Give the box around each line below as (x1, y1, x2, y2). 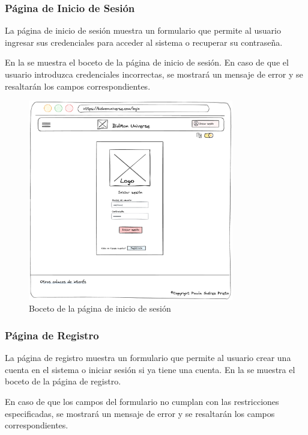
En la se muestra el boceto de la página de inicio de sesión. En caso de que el (5, 56, 289, 69)
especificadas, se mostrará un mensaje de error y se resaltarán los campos (5, 407, 275, 419)
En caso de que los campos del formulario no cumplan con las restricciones (5, 395, 279, 407)
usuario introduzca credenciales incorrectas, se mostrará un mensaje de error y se (5, 68, 303, 80)
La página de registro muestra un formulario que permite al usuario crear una (5, 351, 291, 364)
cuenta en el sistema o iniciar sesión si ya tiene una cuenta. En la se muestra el (5, 363, 295, 375)
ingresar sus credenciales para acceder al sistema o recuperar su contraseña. (5, 35, 283, 48)
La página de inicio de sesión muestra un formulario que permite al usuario (5, 24, 281, 37)
